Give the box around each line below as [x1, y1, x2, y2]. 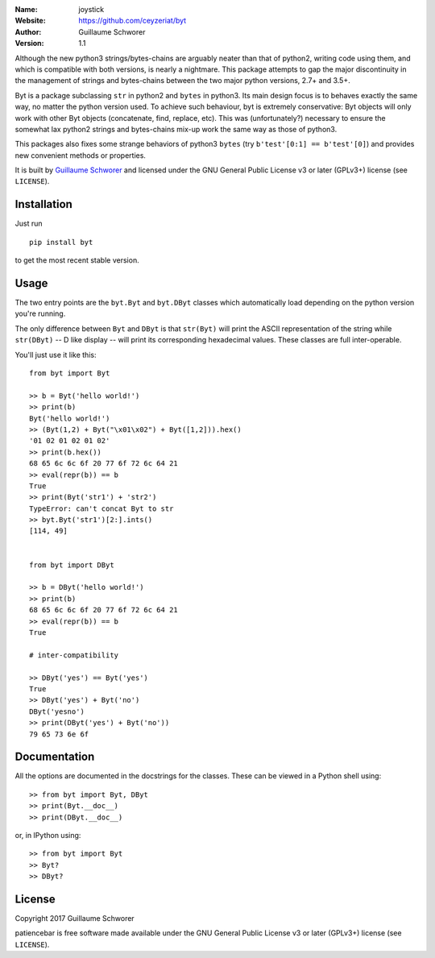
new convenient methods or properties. [14, 150, 147, 160]
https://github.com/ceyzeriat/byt [78, 16, 187, 26]
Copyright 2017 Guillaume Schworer [14, 914, 135, 923]
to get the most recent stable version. [14, 255, 140, 265]
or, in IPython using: [14, 830, 81, 840]
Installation [14, 197, 72, 211]
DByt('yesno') [29, 707, 85, 716]
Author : [14, 27, 42, 36]
